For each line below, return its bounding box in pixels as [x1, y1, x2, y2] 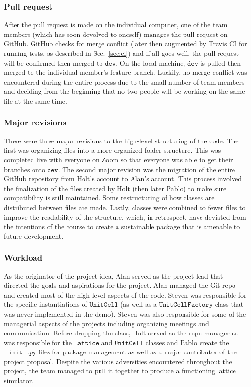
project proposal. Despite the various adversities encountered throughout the [4, 356, 232, 366]
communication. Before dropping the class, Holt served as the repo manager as [4, 328, 238, 338]
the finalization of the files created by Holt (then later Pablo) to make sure [4, 183, 227, 193]
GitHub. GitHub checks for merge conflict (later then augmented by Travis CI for [4, 38, 247, 49]
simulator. [4, 375, 34, 386]
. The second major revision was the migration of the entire [58, 164, 235, 174]
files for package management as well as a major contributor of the [38, 347, 237, 357]
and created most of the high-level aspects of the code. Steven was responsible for [4, 289, 247, 299]
